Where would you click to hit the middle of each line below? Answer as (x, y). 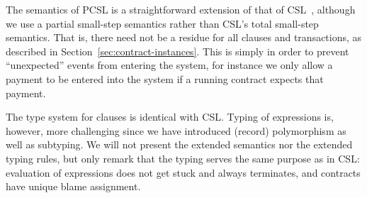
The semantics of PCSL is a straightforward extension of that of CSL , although (181, 9)
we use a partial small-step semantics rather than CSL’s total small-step (162, 23)
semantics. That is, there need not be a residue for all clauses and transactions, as (184, 37)
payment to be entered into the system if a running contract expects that (165, 78)
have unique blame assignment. (73, 186)
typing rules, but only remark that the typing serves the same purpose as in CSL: (183, 158)
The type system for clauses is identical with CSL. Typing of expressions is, (170, 117)
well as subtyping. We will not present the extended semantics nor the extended (179, 144)
